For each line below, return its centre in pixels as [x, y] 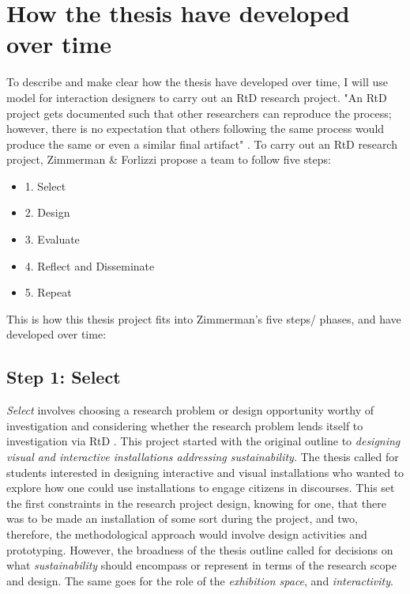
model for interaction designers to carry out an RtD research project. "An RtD [197, 97]
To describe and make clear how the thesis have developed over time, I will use [197, 82]
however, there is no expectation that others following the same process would [196, 129]
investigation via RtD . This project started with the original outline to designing [203, 441]
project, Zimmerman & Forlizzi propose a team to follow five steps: [169, 159]
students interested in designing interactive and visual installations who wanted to [205, 472]
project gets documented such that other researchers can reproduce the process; [199, 113]
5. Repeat [48, 292]
